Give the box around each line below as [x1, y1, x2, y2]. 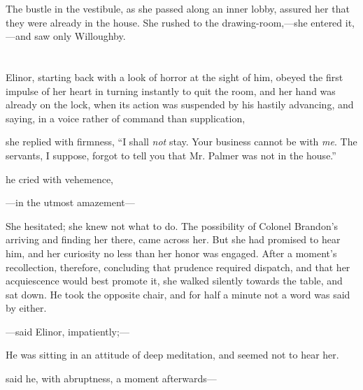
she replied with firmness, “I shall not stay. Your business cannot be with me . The [6, 134, 357, 149]
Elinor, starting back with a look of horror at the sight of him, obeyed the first [6, 69, 343, 84]
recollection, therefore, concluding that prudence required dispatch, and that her [6, 259, 350, 274]
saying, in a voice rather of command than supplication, [6, 110, 245, 125]
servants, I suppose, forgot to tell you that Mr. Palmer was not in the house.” [6, 147, 336, 162]
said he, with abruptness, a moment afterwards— [6, 371, 217, 386]
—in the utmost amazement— [6, 195, 135, 210]
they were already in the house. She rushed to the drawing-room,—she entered [6, 15, 343, 29]
